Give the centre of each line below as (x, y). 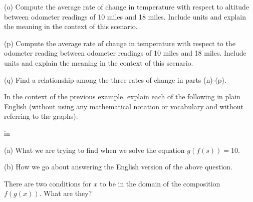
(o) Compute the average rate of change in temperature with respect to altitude (127, 7)
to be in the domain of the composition (160, 183)
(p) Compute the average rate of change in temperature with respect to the (120, 43)
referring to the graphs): (41, 116)
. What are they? (66, 193)
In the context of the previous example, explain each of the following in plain (122, 96)
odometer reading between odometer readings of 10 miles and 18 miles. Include (125, 53)
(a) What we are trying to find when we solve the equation (94, 150)
